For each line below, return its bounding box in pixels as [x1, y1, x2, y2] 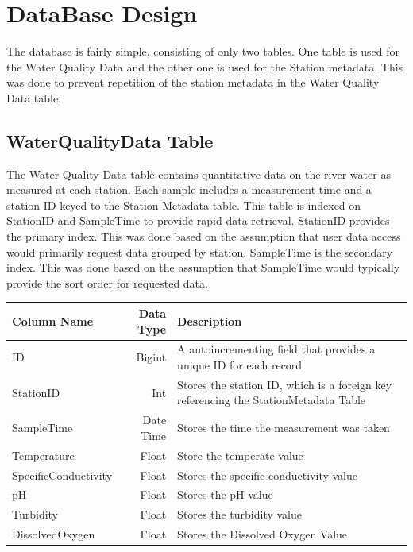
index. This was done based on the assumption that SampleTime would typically [6, 259, 400, 276]
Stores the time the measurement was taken [177, 419, 390, 436]
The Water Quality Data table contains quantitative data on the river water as [6, 165, 391, 182]
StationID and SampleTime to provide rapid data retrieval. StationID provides [6, 212, 390, 229]
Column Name [12, 312, 94, 329]
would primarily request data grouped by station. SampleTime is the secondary [6, 243, 393, 260]
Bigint [136, 349, 167, 365]
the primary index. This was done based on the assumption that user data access [6, 228, 401, 245]
